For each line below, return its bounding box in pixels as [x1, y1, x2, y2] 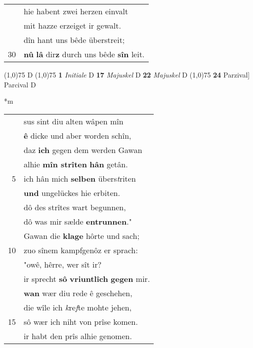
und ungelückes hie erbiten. [24, 187, 120, 198]
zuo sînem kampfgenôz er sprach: [24, 244, 138, 256]
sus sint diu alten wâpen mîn [24, 115, 124, 127]
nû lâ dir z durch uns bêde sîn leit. [24, 48, 145, 60]
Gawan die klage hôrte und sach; [24, 230, 140, 241]
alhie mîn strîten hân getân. [24, 158, 128, 170]
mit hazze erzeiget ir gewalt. [24, 20, 121, 31]
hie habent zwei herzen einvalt [24, 5, 128, 17]
